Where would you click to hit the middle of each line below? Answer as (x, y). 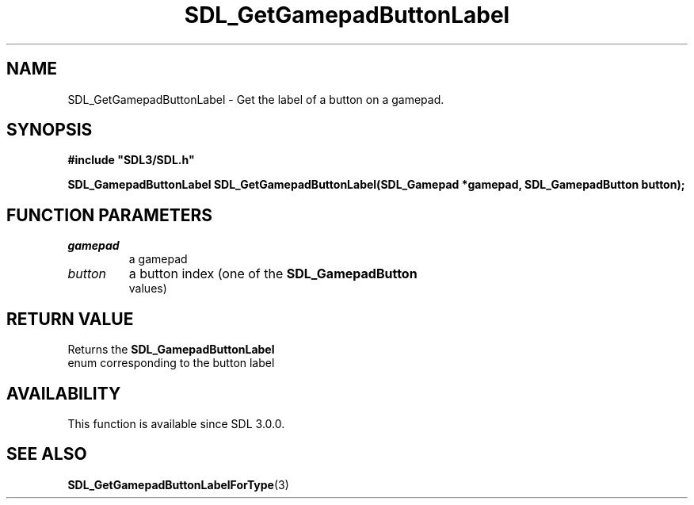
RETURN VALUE (70, 319)
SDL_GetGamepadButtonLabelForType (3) (178, 484)
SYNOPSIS (50, 130)
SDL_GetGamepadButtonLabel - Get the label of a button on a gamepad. (256, 99)
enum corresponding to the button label (171, 363)
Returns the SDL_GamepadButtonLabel (171, 350)
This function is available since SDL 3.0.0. (176, 423)
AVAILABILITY (64, 393)
